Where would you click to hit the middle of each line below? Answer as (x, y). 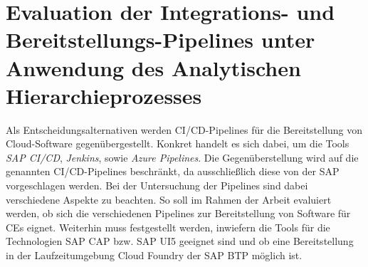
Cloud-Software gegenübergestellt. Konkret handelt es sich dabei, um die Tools (178, 143)
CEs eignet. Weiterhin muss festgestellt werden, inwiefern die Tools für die (168, 227)
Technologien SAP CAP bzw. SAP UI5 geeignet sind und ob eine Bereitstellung (180, 241)
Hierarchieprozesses (104, 95)
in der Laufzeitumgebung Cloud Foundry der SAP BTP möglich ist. (154, 255)
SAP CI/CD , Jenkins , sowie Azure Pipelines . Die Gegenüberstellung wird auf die (182, 157)
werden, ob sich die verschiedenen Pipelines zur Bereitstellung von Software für (178, 213)
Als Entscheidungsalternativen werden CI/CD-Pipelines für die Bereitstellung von (184, 129)
